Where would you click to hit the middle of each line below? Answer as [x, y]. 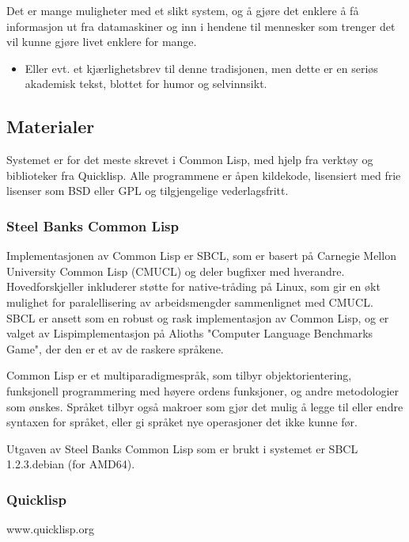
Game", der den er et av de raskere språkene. [115, 348]
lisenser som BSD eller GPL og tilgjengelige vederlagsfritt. [148, 191]
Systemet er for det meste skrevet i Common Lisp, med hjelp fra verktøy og [190, 160]
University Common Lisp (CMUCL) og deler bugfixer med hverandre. [176, 271]
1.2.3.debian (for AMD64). [71, 464]
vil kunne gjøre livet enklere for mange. [102, 42]
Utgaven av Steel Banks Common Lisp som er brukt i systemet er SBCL [182, 448]
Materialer [51, 126]
